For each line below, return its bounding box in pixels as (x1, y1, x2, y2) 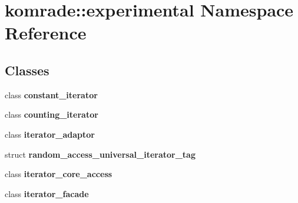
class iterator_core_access (5, 168, 112, 180)
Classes (5, 61, 49, 79)
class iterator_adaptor (5, 128, 95, 140)
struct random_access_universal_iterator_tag (5, 148, 196, 160)
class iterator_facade (5, 187, 89, 199)
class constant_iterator (5, 88, 98, 101)
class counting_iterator (5, 108, 98, 121)
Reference (5, 21, 87, 45)
